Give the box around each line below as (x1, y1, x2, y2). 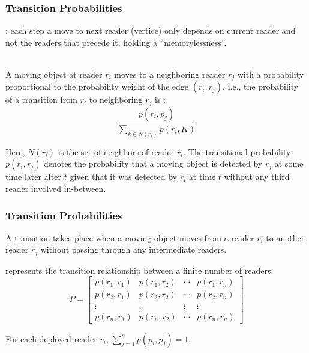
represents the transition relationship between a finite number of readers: (5, 263, 274, 276)
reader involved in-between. (5, 182, 106, 194)
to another (266, 231, 305, 244)
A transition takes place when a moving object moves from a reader (5, 231, 254, 244)
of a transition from (5, 93, 77, 106)
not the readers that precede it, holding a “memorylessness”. (5, 35, 227, 48)
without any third (224, 170, 290, 183)
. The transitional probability (183, 145, 291, 158)
